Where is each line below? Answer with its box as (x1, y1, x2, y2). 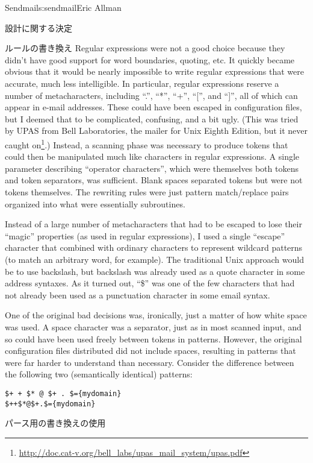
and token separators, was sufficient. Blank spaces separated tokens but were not (5, 174, 303, 186)
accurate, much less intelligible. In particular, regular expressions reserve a (5, 77, 279, 89)
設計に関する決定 (5, 21, 72, 34)
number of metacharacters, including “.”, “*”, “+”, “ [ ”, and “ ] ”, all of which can (5, 89, 298, 101)
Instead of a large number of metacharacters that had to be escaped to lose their (5, 218, 302, 230)
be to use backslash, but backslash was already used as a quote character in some (5, 265, 305, 277)
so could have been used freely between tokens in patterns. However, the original (5, 332, 302, 345)
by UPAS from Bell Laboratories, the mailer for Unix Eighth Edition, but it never (5, 124, 308, 137)
